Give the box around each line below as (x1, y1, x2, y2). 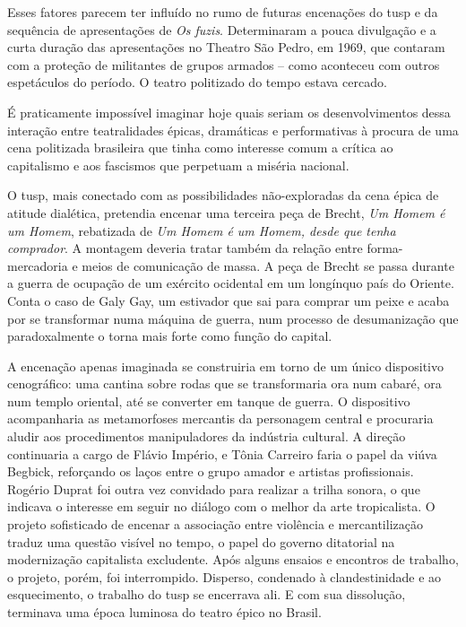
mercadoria (7, 256, 68, 274)
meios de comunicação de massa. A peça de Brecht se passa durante (82, 256, 454, 274)
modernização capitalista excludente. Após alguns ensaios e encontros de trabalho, (7, 550, 459, 569)
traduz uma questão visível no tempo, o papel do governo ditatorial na (7, 532, 395, 551)
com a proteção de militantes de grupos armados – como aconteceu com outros (7, 55, 440, 74)
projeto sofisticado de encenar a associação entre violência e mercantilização (7, 515, 423, 534)
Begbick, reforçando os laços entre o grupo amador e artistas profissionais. (7, 462, 414, 481)
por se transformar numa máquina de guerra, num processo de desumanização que (7, 309, 459, 327)
